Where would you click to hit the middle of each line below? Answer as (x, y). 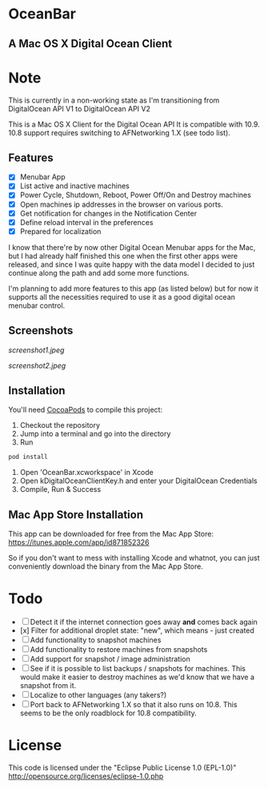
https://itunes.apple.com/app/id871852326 (79, 542)
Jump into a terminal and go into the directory (95, 434)
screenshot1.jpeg (36, 350)
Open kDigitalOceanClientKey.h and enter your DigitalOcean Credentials (138, 481)
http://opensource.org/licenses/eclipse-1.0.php (86, 776)
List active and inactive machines (74, 186)
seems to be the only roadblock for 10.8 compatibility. (108, 713)
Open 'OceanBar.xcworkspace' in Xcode (87, 473)
